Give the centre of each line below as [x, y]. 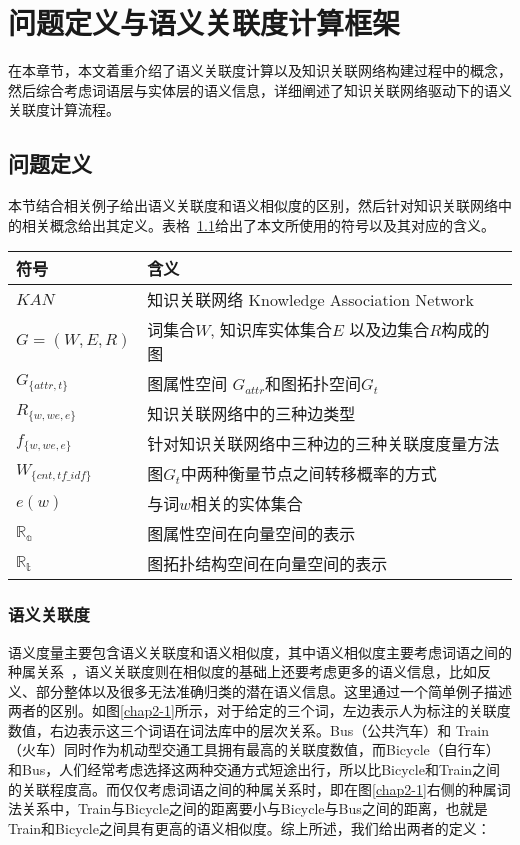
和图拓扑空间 [313, 384]
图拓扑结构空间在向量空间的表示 [267, 564]
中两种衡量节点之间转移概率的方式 [308, 474]
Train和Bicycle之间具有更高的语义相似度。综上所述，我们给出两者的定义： [249, 827]
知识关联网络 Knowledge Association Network [311, 300]
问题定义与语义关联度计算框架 [204, 22]
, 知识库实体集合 [271, 330]
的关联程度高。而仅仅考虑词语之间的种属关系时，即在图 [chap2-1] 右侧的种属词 [259, 788]
